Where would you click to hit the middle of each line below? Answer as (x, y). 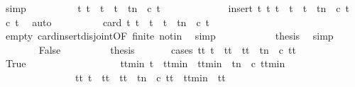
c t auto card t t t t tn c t (108, 22)
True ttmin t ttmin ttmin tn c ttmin (145, 63)
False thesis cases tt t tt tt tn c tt (167, 49)
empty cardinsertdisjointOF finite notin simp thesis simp (169, 36)
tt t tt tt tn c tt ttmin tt (150, 77)
